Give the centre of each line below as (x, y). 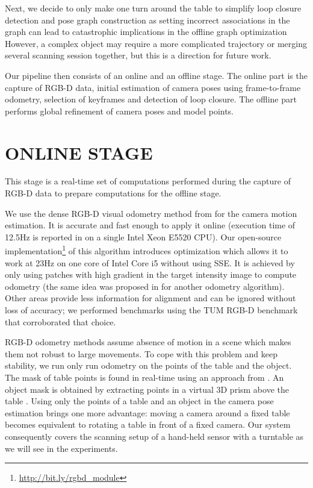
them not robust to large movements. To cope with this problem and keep (141, 353)
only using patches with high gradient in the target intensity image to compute (151, 274)
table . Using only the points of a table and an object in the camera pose (139, 401)
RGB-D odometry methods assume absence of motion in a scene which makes (148, 342)
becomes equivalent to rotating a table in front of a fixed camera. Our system (148, 424)
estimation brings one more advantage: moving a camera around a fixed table (147, 412)
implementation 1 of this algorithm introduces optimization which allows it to (147, 250)
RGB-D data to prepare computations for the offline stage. (113, 193)
